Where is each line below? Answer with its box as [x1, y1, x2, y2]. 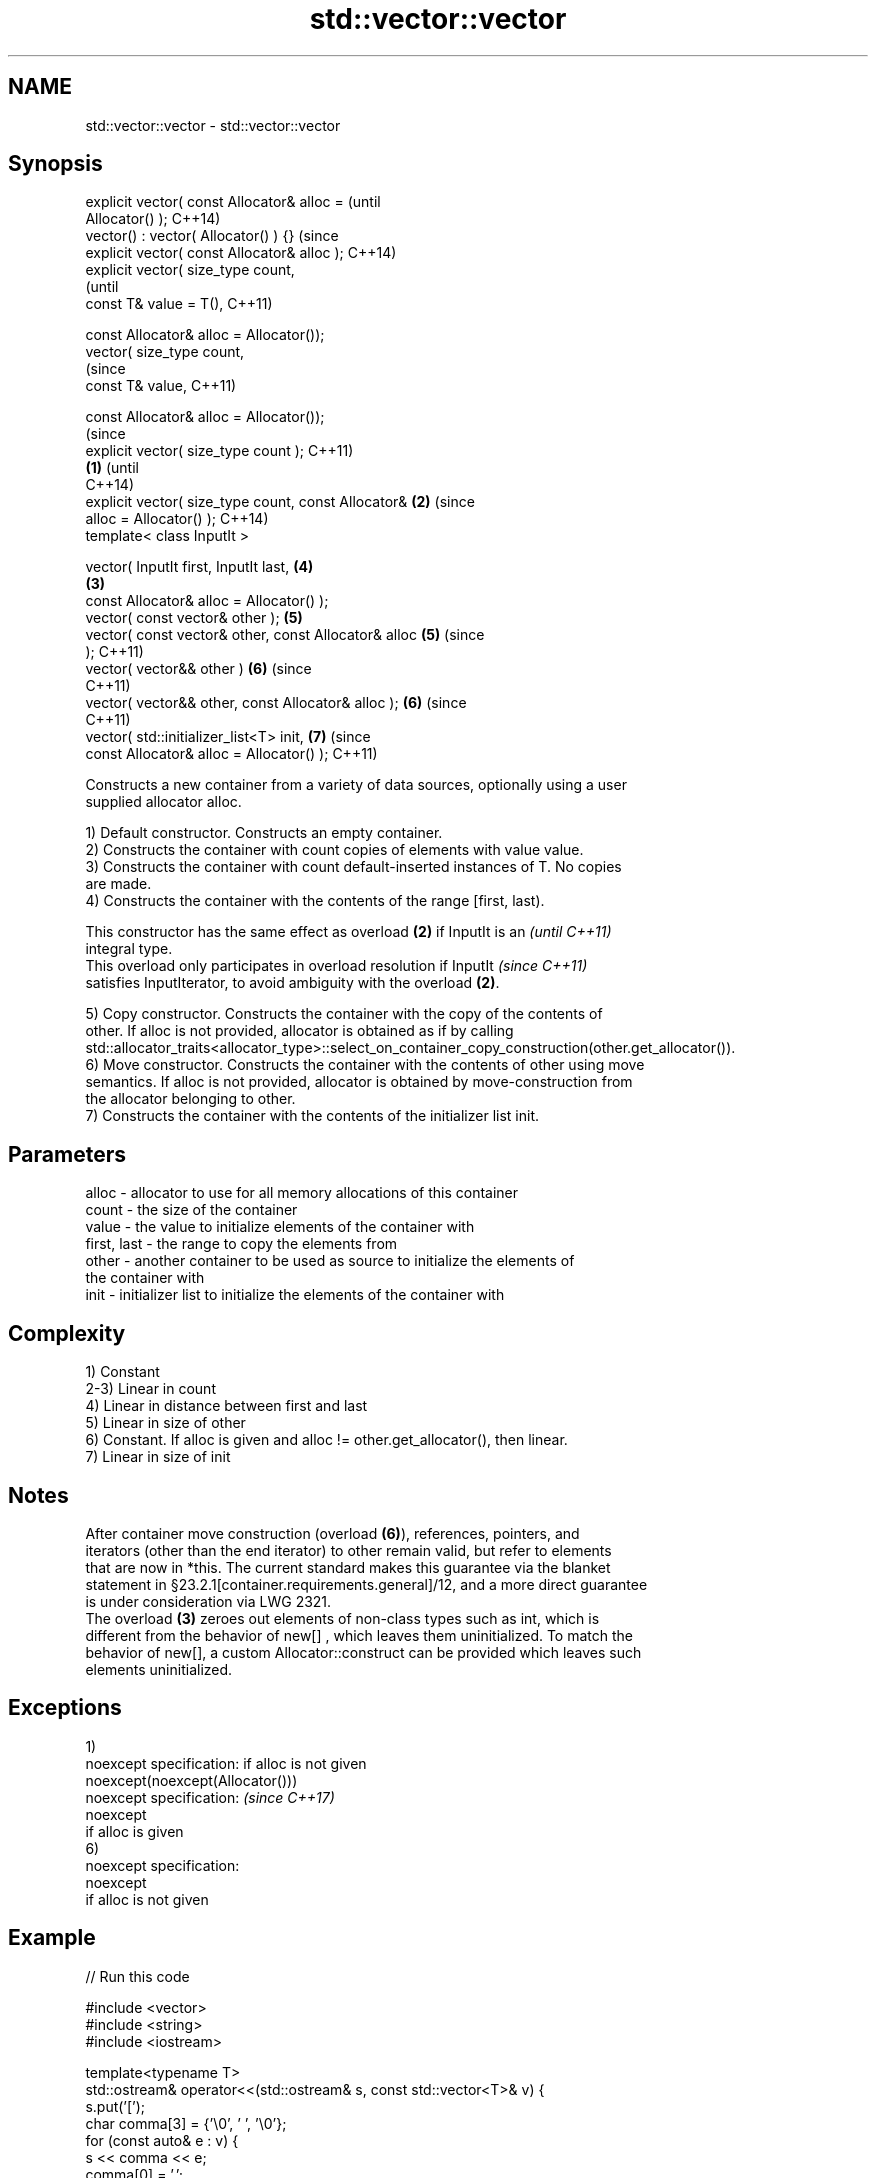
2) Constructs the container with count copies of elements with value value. [85, 841, 584, 859]
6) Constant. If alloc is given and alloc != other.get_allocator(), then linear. [85, 1431, 568, 1449]
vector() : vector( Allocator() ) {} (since [85, 227, 339, 245]
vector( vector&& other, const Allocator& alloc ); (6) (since [85, 694, 467, 712]
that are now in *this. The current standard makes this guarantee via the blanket [85, 1558, 611, 1576]
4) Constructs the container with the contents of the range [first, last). [85, 892, 545, 910]
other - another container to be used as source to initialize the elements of [85, 1252, 575, 1270]
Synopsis [8, 151, 103, 177]
